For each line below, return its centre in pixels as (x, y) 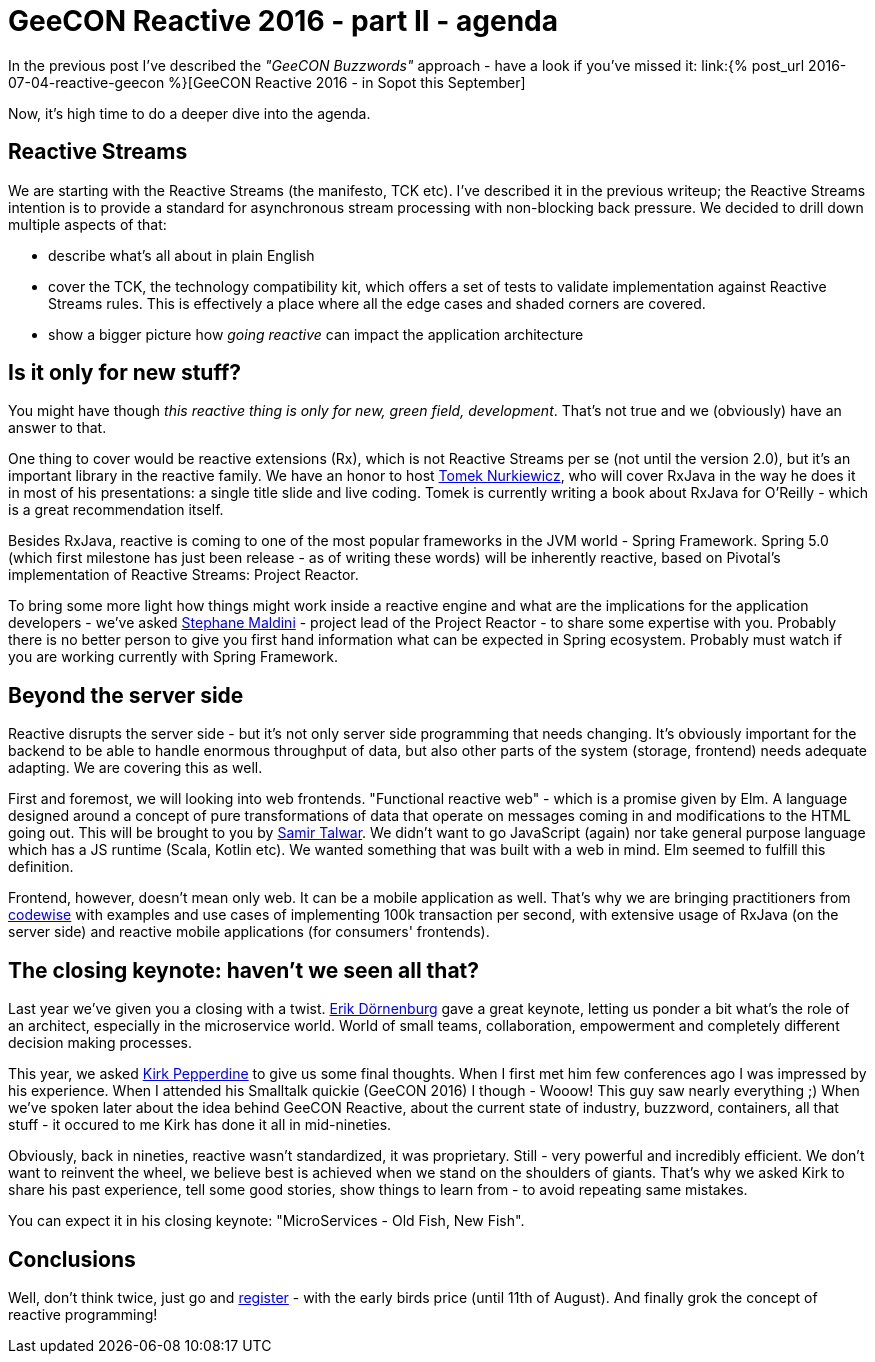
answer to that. (57, 428)
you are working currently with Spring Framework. (173, 657)
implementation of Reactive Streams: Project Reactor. (183, 575)
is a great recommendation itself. (116, 510)
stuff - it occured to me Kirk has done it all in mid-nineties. (200, 1125)
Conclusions (72, 1259)
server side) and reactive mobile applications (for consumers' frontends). (249, 932)
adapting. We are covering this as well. (135, 768)
